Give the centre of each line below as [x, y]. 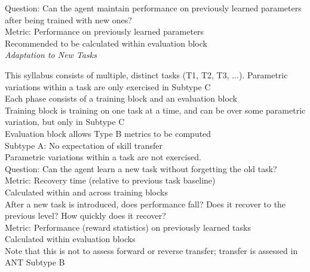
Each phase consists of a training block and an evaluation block [121, 98]
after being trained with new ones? [68, 19]
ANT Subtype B [35, 262]
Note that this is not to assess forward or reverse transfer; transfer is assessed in [151, 250]
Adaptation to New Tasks [51, 55]
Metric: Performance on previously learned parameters [105, 31]
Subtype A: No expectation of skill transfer [84, 145]
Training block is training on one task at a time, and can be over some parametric [155, 110]
